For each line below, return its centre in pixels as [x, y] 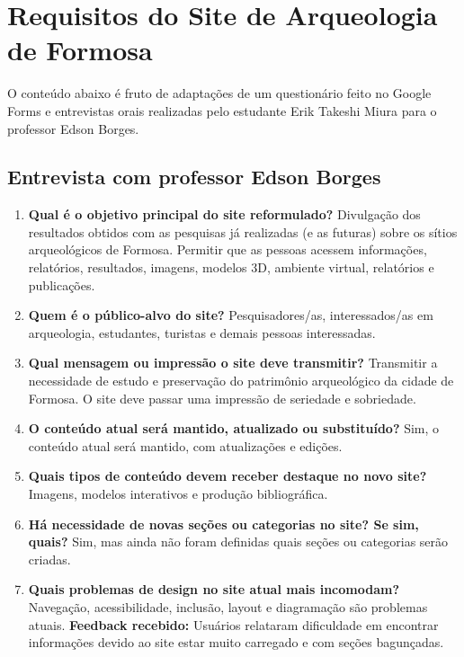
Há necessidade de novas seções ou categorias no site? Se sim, [223, 524]
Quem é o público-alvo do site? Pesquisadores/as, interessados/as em [231, 315]
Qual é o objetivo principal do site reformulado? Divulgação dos [224, 214]
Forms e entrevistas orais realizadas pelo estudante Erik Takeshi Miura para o [222, 110]
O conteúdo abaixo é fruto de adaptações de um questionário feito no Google [219, 93]
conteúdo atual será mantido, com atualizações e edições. [185, 445]
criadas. [49, 559]
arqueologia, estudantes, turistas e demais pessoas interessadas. [202, 332]
